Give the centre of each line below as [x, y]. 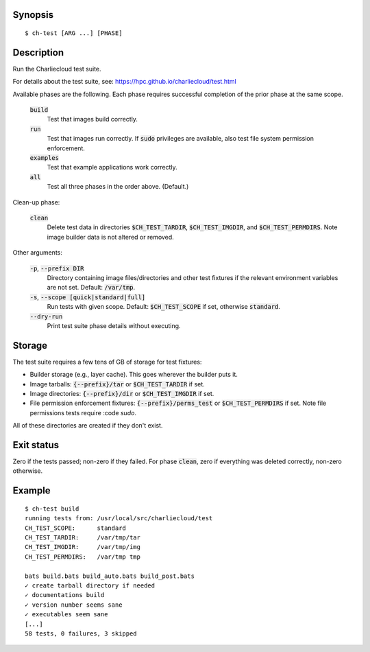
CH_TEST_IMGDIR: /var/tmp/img [83, 547]
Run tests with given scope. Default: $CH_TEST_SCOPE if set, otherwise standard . [164, 307]
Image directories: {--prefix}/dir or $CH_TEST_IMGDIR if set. [122, 393]
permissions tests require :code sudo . [83, 412]
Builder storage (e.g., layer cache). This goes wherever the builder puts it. [134, 375]
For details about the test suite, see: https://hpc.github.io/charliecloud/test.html [124, 82]
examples [45, 158]
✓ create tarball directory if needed [90, 585]
